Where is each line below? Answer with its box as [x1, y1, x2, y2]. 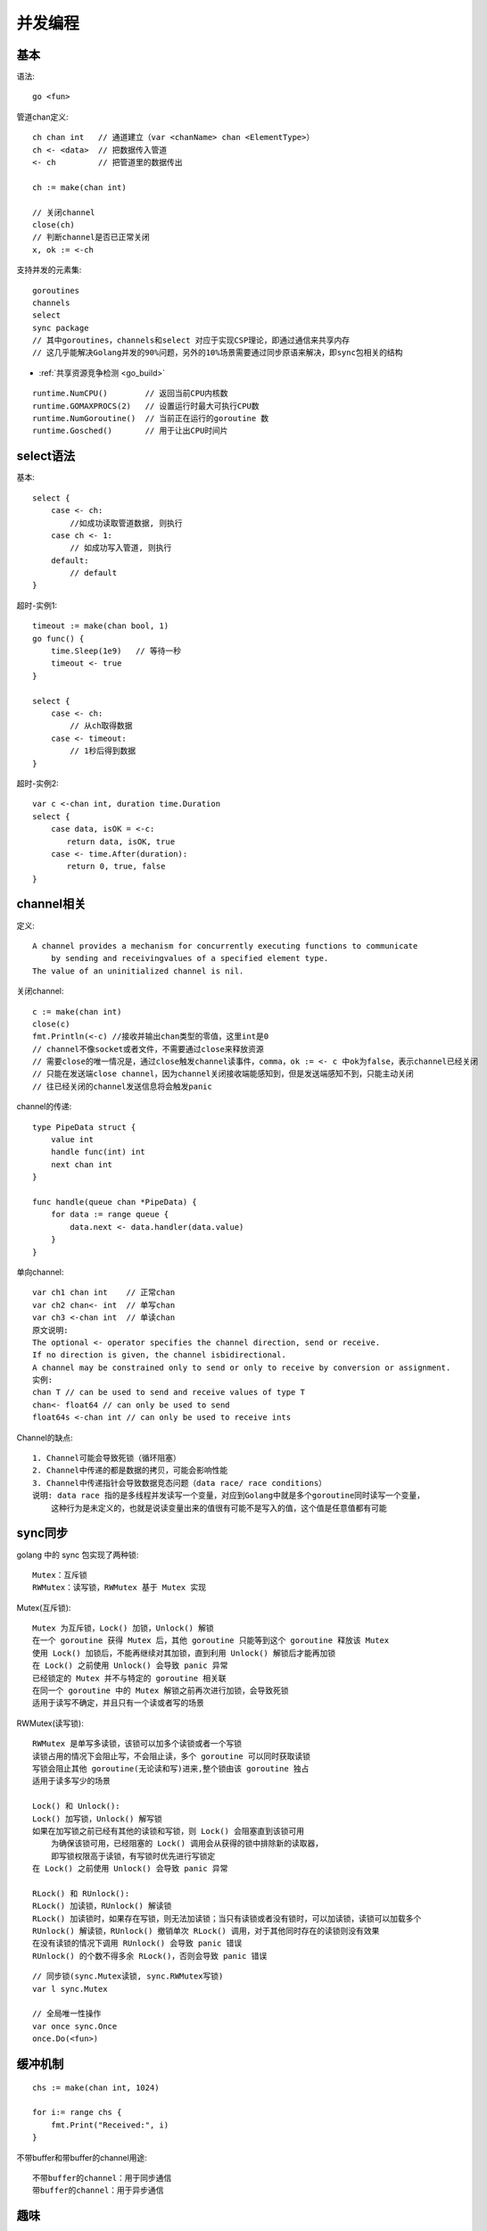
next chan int [50, 1159, 113, 1169]
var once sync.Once [32, 2021, 118, 2031]
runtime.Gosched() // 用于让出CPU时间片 [32, 426, 228, 436]
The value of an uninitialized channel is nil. [32, 966, 244, 976]
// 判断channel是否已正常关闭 [32, 232, 151, 243]
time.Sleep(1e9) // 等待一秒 [50, 646, 182, 656]
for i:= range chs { [32, 2107, 122, 2118]
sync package [32, 322, 89, 333]
